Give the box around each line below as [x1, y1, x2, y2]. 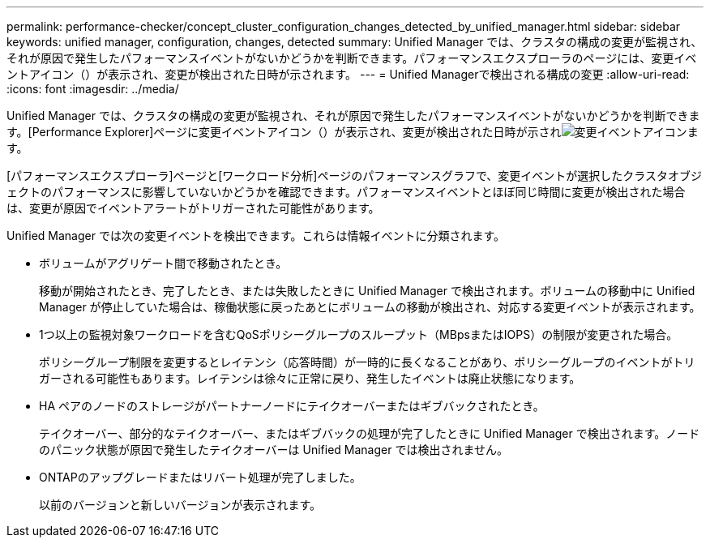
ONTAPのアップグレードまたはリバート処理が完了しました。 [39, 470, 361, 484]
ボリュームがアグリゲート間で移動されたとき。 [39, 256, 288, 270]
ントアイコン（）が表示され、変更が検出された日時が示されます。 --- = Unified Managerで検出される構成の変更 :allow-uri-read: [6, 67, 690, 81]
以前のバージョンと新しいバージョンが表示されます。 [39, 498, 322, 512]
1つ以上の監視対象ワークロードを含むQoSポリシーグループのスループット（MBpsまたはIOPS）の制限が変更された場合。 [39, 328, 678, 341]
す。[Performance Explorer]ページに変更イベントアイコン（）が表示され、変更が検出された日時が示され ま [6, 125, 699, 139]
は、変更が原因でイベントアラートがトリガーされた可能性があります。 [6, 201, 380, 215]
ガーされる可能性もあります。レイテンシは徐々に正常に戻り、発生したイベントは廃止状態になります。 [39, 371, 581, 385]
